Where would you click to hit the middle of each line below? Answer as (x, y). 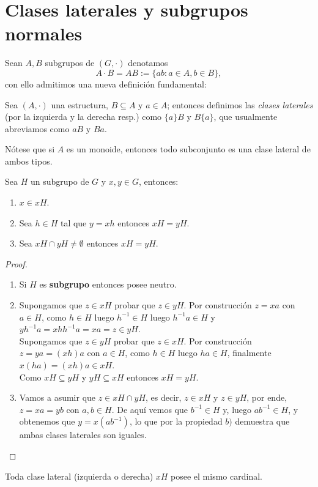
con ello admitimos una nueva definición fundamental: (106, 84)
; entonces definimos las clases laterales (240, 104)
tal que (73, 222)
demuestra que (262, 421)
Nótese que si (30, 149)
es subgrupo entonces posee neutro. (108, 284)
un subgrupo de (60, 181)
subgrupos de (70, 63)
